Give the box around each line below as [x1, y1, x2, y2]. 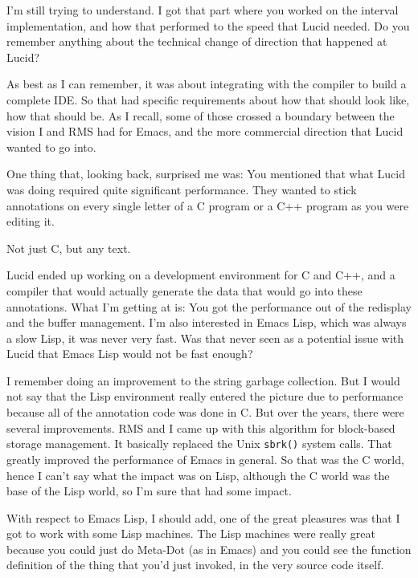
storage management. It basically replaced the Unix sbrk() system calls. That [6, 435, 392, 452]
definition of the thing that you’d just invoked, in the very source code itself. [6, 556, 384, 573]
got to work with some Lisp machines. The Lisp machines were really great [6, 525, 375, 542]
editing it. [6, 213, 55, 230]
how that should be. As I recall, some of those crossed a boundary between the [6, 107, 395, 124]
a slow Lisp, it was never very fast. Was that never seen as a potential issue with [6, 329, 404, 346]
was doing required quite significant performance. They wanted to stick [6, 181, 357, 197]
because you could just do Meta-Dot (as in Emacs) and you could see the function [6, 540, 412, 557]
